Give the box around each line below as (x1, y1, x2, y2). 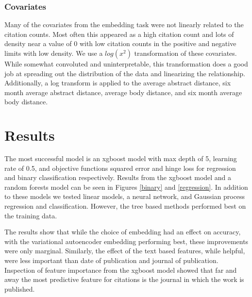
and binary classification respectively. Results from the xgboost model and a (4, 172, 232, 182)
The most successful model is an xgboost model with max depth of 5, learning (4, 153, 237, 164)
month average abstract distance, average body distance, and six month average (4, 87, 242, 97)
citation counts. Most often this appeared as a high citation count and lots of (4, 29, 234, 39)
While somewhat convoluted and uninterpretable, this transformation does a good (4, 59, 248, 68)
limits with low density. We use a (4, 48, 103, 58)
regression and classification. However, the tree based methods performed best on (4, 201, 246, 211)
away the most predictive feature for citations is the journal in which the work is (4, 274, 244, 284)
